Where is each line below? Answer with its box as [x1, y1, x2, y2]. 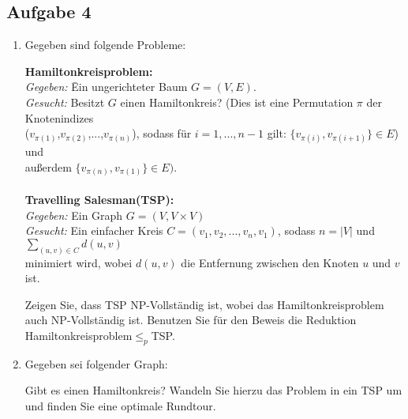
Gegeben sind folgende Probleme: [24, 36, 186, 53]
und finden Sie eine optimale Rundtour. [24, 398, 216, 414]
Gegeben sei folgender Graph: [24, 355, 168, 372]
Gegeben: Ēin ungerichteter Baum [24, 78, 188, 95]
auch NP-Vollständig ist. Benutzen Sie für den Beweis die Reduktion [24, 311, 357, 328]
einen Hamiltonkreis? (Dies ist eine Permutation [120, 93, 354, 110]
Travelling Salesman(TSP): [24, 191, 174, 208]
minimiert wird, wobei [24, 254, 133, 270]
